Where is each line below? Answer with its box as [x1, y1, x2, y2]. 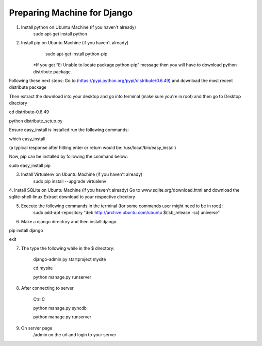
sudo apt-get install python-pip [45, 51, 108, 57]
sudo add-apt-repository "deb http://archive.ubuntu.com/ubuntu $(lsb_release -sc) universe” [33, 210, 220, 215]
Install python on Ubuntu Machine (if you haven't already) [21, 24, 136, 30]
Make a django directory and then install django [21, 218, 116, 224]
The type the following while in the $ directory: [21, 245, 115, 251]
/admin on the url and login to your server [33, 332, 116, 338]
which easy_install [9, 136, 46, 142]
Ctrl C [33, 296, 45, 302]
